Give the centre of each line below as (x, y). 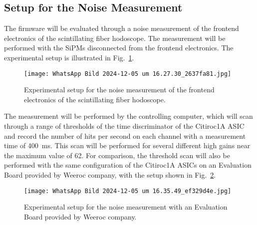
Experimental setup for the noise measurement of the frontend (119, 90)
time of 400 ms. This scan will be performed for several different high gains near (127, 145)
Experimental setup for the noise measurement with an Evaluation (126, 207)
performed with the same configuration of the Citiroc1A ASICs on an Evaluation (128, 165)
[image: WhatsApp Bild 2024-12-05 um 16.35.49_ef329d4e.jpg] (128, 191)
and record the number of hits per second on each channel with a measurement (125, 135)
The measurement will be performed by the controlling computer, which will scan (128, 116)
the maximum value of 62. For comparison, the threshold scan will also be (117, 155)
